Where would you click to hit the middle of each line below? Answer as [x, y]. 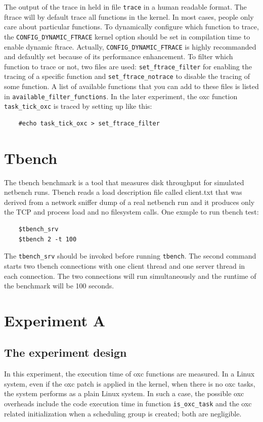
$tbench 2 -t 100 [48, 239]
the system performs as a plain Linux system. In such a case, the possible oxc [124, 393]
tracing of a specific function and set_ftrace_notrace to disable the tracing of [127, 76]
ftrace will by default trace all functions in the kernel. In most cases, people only [129, 16]
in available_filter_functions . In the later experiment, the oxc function [121, 96]
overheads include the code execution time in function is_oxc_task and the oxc [128, 404]
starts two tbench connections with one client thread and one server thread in [125, 265]
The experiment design [65, 352]
